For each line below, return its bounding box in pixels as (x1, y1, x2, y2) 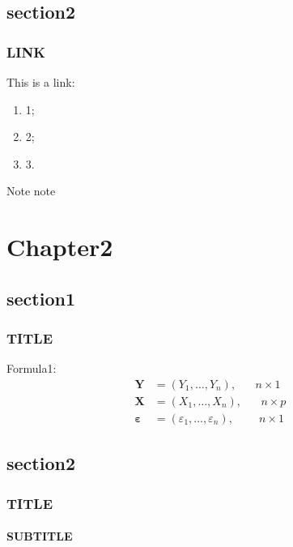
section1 (6, 285, 75, 310)
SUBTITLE (6, 528, 73, 545)
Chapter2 (6, 230, 113, 263)
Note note (6, 182, 56, 199)
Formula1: (6, 360, 57, 377)
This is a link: (6, 74, 75, 90)
